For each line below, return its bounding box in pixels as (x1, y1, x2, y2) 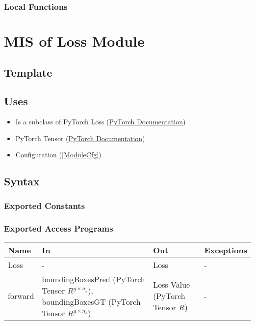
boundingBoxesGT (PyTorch (42, 295, 141, 307)
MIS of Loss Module (4, 31, 145, 51)
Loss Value (153, 279, 190, 291)
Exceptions (204, 244, 247, 256)
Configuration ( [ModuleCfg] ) (15, 149, 102, 160)
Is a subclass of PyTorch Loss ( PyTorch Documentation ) (15, 117, 186, 127)
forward (8, 290, 34, 302)
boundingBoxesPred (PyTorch (42, 273, 145, 285)
